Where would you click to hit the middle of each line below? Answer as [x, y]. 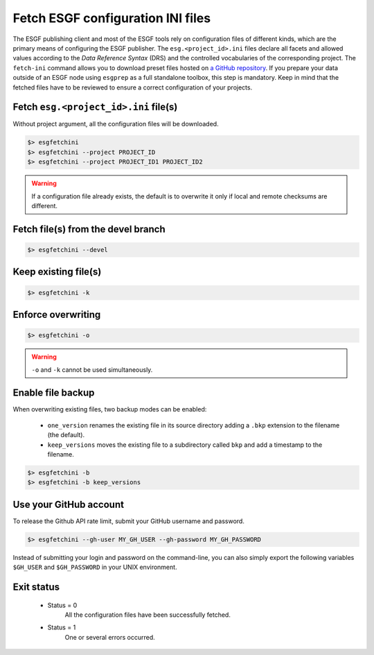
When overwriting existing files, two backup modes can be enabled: [110, 409]
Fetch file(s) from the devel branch [89, 229]
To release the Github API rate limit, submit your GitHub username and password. [129, 521]
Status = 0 [62, 605]
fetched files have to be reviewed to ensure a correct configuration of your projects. [133, 87]
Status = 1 [62, 627]
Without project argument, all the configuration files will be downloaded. [116, 124]
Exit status [36, 587]
